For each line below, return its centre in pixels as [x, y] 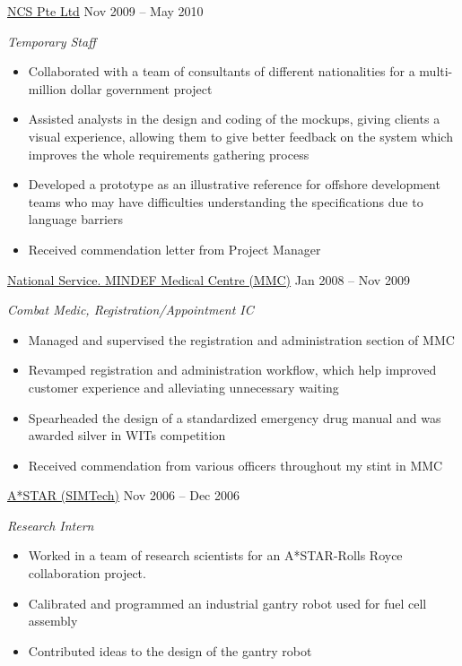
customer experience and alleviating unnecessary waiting [183, 387]
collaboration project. [87, 573]
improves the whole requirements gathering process [169, 154]
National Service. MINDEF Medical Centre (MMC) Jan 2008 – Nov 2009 [209, 279]
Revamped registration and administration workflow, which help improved [232, 370]
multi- [436, 71]
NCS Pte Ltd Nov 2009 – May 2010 [105, 11]
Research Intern [51, 525]
